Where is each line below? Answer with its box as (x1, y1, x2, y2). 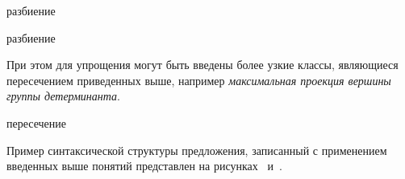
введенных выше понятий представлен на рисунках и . (6, 157, 282, 174)
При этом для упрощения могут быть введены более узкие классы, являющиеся (6, 56, 399, 73)
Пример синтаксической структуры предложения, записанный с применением (6, 141, 387, 158)
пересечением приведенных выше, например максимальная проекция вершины (6, 71, 391, 88)
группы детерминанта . (6, 87, 120, 104)
